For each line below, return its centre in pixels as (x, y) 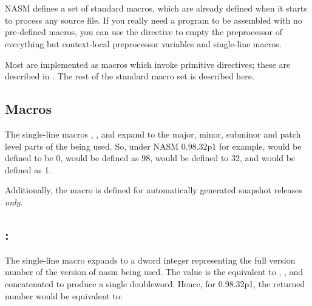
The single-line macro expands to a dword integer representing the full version (150, 260)
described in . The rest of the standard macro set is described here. (130, 76)
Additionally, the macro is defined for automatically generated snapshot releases (154, 190)
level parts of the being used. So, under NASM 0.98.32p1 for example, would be (153, 146)
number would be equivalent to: (64, 295)
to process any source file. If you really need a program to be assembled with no (154, 20)
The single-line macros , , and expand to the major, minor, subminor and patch (153, 134)
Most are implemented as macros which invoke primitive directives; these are (148, 64)
